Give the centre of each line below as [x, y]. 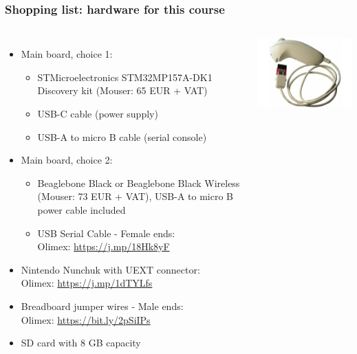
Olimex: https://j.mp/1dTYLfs [87, 283]
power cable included [82, 209]
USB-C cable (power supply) [98, 113]
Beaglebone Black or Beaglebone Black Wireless [139, 182]
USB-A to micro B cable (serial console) [122, 136]
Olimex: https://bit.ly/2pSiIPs [86, 319]
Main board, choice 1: [67, 54]
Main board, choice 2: [67, 160]
